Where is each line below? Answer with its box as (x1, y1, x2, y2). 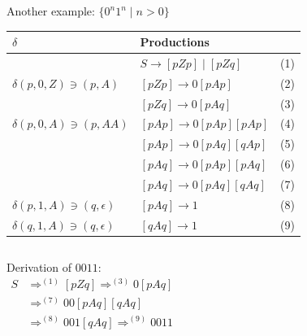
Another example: (6, 2, 95, 19)
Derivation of (6, 258, 71, 275)
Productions (140, 33, 210, 50)
